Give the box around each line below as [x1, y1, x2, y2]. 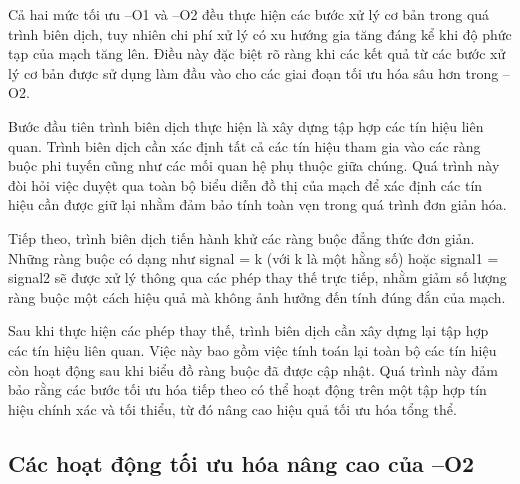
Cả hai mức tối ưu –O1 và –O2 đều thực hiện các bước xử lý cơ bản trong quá [8, 4, 490, 24]
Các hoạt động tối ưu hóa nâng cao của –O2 [8, 447, 475, 478]
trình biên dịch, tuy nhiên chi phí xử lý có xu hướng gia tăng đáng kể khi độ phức [8, 23, 512, 44]
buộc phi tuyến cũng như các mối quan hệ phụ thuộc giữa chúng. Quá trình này [8, 155, 500, 176]
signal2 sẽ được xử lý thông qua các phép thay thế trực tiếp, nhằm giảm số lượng [8, 267, 507, 288]
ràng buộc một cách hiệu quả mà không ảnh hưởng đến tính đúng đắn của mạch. [8, 286, 506, 307]
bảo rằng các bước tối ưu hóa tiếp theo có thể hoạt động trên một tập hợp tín [8, 379, 487, 400]
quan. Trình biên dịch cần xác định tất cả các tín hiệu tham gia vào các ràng [8, 135, 481, 156]
